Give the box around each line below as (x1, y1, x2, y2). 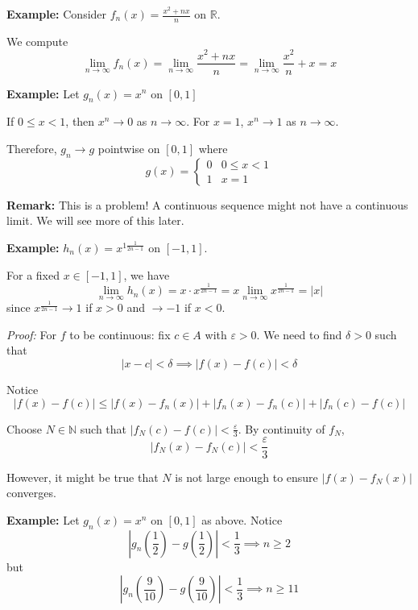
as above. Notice (201, 511, 283, 528)
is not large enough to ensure (175, 468, 318, 485)
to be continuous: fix (69, 326, 171, 342)
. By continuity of (238, 420, 325, 437)
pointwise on (97, 139, 160, 156)
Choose (6, 420, 43, 437)
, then (65, 113, 95, 130)
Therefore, (6, 139, 57, 156)
